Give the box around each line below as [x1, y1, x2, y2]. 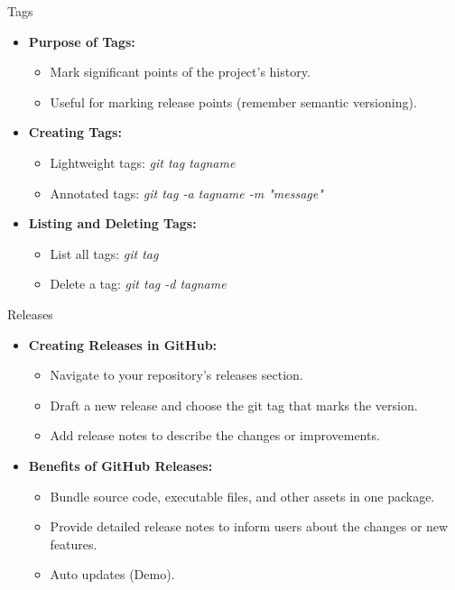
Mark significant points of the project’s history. [50, 62, 311, 81]
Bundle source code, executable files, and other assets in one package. [50, 486, 435, 505]
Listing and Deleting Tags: [28, 214, 197, 233]
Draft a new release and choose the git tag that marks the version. [50, 395, 418, 414]
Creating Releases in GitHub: [28, 335, 218, 354]
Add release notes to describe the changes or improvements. [50, 426, 380, 445]
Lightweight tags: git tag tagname [50, 152, 236, 171]
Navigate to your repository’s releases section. [50, 365, 303, 384]
